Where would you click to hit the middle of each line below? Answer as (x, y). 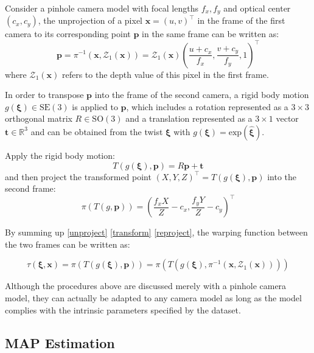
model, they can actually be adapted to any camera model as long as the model (153, 297)
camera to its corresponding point (68, 34)
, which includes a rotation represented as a (207, 106)
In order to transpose (44, 95)
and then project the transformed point (78, 176)
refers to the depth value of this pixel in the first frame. (165, 74)
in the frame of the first (241, 20)
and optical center (257, 8)
